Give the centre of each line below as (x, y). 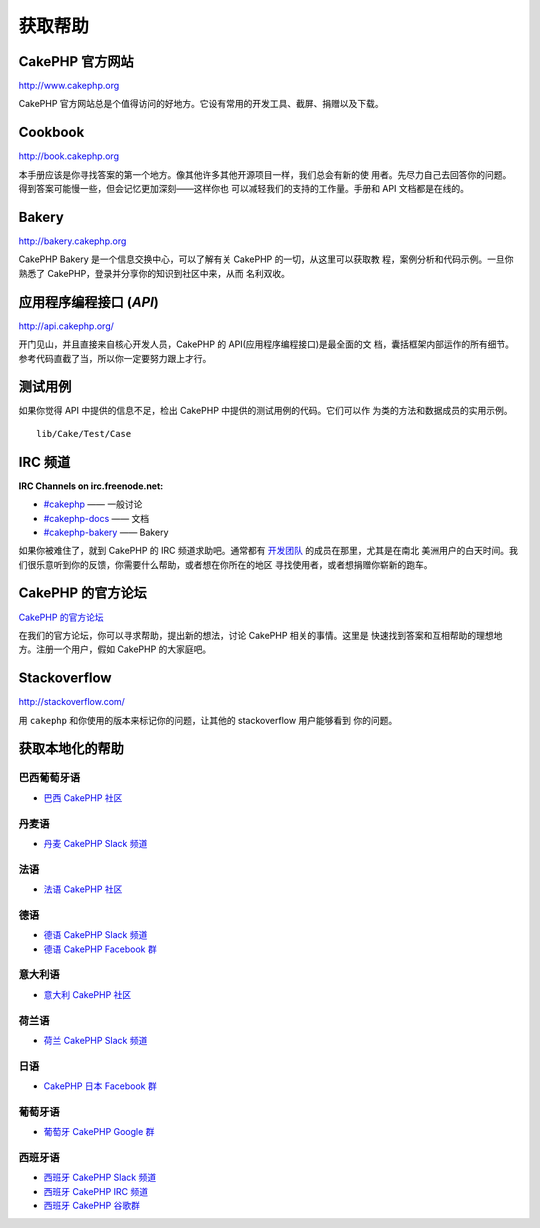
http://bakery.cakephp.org (72, 241)
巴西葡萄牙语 (49, 778)
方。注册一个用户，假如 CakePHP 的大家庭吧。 (115, 649)
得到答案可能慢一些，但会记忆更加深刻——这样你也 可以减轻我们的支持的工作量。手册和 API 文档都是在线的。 (244, 189)
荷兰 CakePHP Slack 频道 (95, 1040)
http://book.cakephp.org (69, 156)
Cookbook (51, 132)
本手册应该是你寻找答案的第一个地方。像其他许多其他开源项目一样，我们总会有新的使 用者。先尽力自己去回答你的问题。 (265, 174)
